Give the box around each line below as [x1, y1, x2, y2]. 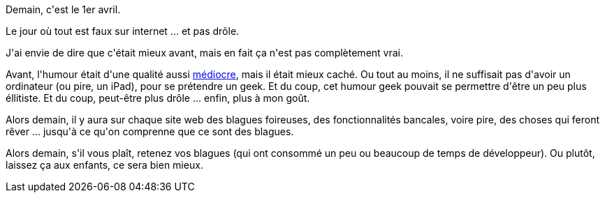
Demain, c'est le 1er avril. [6, 3, 121, 15]
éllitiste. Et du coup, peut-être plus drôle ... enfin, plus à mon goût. [6, 92, 310, 104]
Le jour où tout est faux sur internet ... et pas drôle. [6, 25, 240, 37]
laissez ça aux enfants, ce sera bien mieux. [6, 159, 203, 171]
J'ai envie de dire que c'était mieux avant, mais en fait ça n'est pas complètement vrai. [6, 47, 404, 59]
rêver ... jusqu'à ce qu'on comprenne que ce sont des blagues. [6, 125, 294, 137]
